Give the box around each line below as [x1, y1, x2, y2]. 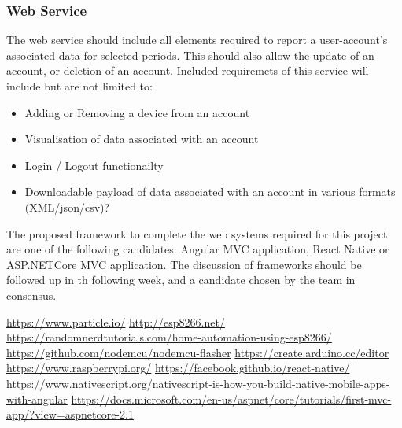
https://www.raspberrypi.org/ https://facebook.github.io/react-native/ [6, 360, 350, 376]
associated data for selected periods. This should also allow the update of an [6, 46, 374, 63]
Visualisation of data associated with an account [24, 131, 259, 147]
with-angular [6, 390, 68, 407]
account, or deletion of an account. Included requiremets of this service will [6, 62, 369, 79]
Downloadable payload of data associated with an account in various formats [24, 183, 396, 200]
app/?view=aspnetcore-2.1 [6, 406, 134, 422]
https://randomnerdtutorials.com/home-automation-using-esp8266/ [6, 329, 332, 345]
